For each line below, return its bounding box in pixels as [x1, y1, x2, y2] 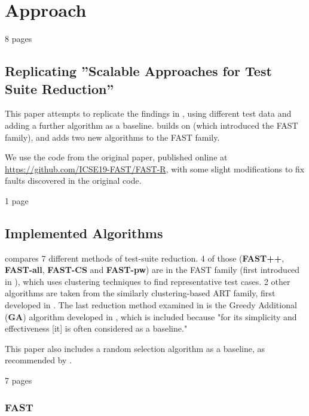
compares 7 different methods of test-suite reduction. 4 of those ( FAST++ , [5, 251, 284, 264]
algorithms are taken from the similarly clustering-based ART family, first [5, 287, 276, 299]
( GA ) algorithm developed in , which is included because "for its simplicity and [5, 310, 297, 323]
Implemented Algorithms [5, 223, 163, 242]
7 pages [5, 374, 32, 387]
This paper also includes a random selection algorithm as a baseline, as [5, 342, 265, 354]
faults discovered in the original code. [5, 174, 142, 187]
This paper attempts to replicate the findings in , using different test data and [5, 107, 292, 120]
